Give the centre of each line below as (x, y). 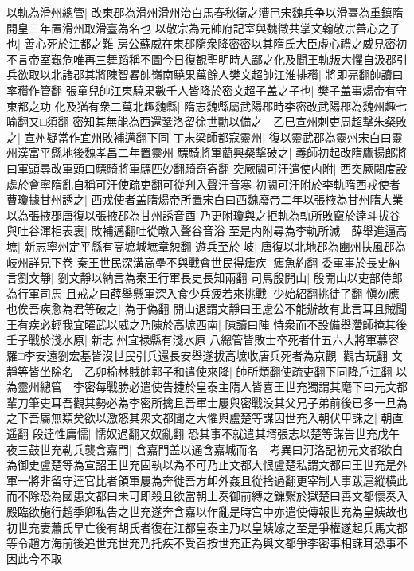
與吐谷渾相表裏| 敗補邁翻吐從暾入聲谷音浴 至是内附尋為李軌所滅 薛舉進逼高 (207, 231)
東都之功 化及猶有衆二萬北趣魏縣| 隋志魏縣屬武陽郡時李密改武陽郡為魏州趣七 (207, 106)
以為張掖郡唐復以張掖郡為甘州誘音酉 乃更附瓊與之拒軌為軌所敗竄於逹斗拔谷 (203, 215)
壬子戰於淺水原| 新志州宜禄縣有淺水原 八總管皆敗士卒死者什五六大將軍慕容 (203, 340)
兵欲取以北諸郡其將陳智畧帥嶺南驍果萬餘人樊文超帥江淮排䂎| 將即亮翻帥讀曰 (205, 74)
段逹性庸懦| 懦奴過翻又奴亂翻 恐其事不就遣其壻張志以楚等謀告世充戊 (210, 434)
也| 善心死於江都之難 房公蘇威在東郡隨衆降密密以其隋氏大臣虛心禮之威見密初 (207, 43)
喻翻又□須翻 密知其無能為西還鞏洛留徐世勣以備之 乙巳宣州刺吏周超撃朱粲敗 (207, 121)
